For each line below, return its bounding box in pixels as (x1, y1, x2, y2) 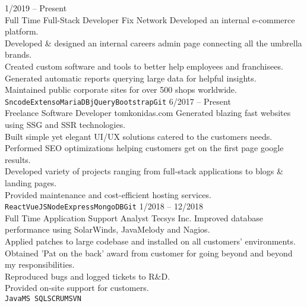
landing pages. (5, 176, 57, 189)
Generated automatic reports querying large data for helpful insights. (5, 71, 257, 84)
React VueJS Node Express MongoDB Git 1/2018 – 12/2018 (5, 200, 203, 212)
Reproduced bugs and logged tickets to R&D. (5, 270, 170, 282)
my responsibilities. (5, 258, 75, 271)
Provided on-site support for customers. (5, 281, 149, 294)
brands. (5, 48, 32, 61)
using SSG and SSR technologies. (5, 118, 126, 130)
